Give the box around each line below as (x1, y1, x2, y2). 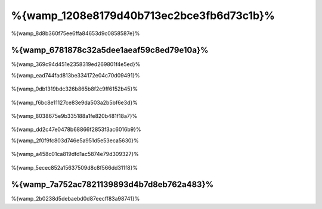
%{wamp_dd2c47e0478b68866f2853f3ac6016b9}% (11, 126, 141, 133)
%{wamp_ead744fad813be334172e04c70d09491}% (11, 71, 140, 79)
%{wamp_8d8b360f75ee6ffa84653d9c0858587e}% (11, 30, 140, 37)
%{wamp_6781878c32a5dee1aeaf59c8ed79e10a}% (11, 45, 209, 55)
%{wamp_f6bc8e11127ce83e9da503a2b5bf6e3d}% (11, 99, 138, 106)
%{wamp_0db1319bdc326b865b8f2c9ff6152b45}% (11, 85, 138, 92)
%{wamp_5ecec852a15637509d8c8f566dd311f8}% (11, 164, 138, 171)
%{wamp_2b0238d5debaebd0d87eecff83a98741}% (11, 195, 140, 202)
